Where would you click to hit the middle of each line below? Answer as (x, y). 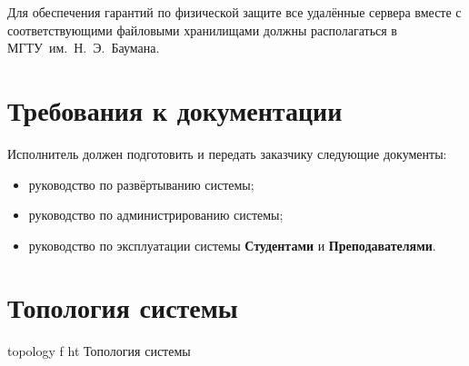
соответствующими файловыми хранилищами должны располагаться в (202, 30)
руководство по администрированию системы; (156, 215)
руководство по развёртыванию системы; (141, 184)
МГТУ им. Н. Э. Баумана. (84, 48)
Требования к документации (175, 109)
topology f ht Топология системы (99, 351)
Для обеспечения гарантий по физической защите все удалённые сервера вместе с (234, 12)
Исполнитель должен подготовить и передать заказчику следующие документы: (227, 153)
